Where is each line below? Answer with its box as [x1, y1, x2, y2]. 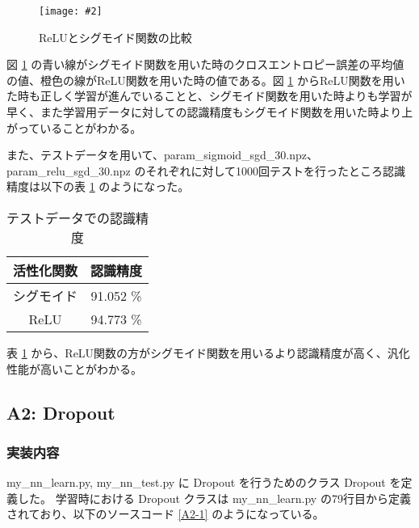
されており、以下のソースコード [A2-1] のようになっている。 [6, 505, 325, 522]
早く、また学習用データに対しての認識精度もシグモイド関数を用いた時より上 [6, 103, 413, 120]
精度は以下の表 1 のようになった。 [6, 178, 190, 195]
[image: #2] [39, 6, 103, 17]
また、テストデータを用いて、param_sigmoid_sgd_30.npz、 [6, 146, 319, 163]
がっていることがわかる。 [6, 119, 142, 136]
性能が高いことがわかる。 [6, 360, 142, 377]
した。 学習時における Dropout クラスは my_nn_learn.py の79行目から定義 [17, 489, 411, 506]
